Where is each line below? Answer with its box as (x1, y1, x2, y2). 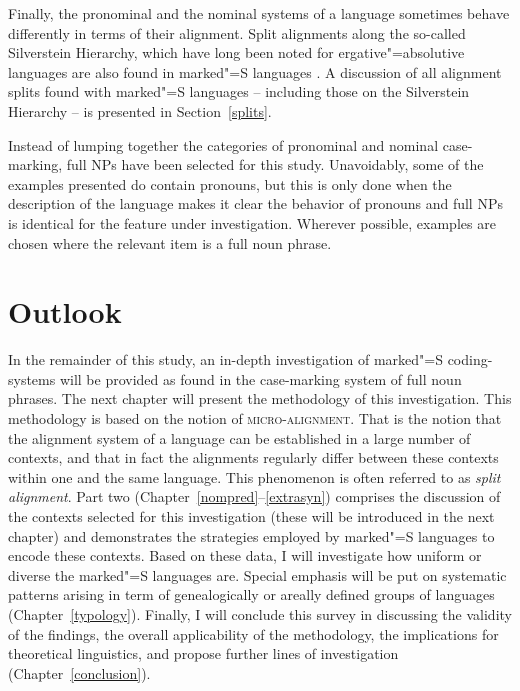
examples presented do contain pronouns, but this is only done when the (8, 173, 452, 194)
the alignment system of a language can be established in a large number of (8, 427, 471, 448)
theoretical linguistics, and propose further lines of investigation (8, 643, 399, 664)
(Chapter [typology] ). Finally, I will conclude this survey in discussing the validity (8, 603, 512, 624)
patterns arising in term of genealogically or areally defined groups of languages (8, 584, 495, 605)
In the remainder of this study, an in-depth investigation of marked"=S (8, 349, 443, 370)
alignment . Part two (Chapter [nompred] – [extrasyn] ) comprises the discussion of (8, 486, 501, 507)
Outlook (8, 291, 122, 332)
